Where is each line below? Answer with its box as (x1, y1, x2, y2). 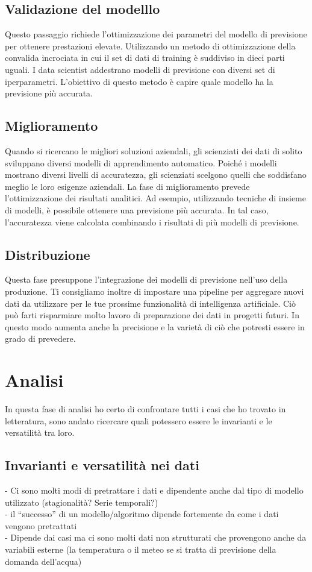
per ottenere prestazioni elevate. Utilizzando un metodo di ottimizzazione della (5, 39, 296, 52)
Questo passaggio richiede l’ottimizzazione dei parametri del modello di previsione (5, 28, 307, 40)
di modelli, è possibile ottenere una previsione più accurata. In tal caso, (5, 203, 269, 216)
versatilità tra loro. (5, 426, 75, 439)
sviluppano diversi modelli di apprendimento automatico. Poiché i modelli (5, 156, 277, 169)
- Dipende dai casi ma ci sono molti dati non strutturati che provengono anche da (5, 531, 307, 544)
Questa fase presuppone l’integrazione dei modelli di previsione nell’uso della (5, 273, 288, 286)
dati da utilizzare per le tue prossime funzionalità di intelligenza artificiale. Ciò (5, 297, 296, 309)
